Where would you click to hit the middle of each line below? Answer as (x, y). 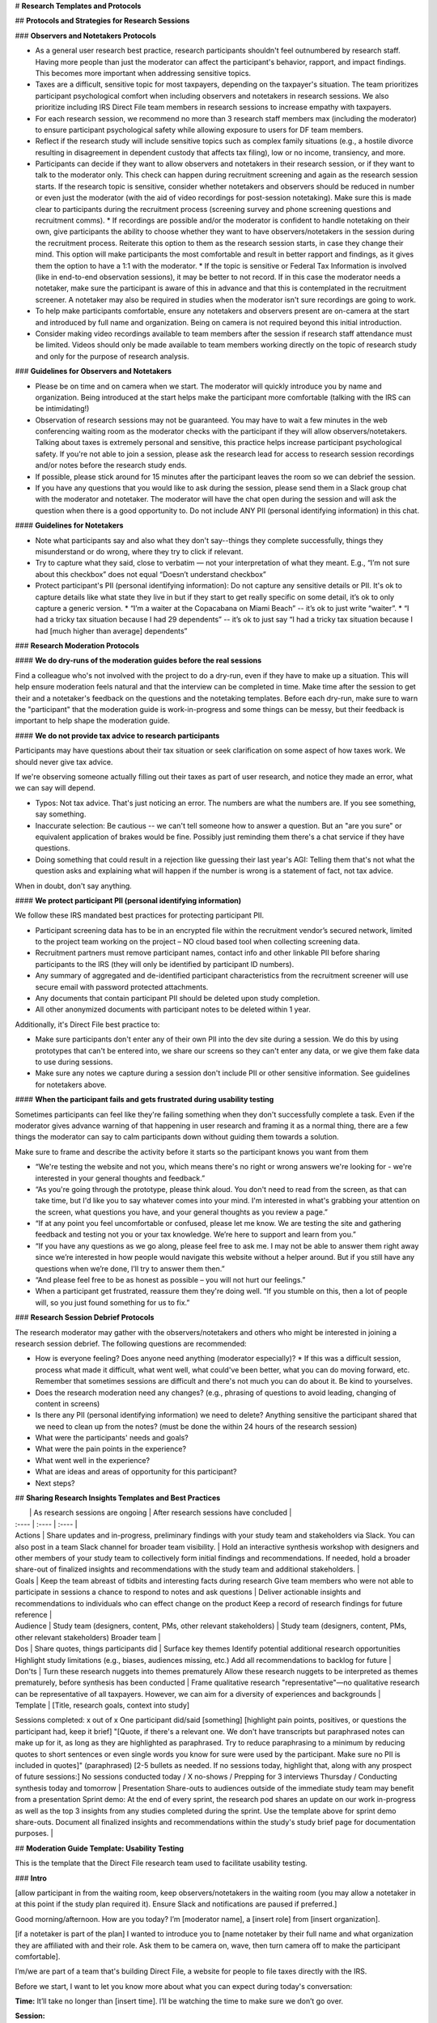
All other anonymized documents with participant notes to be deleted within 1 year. (173, 1009)
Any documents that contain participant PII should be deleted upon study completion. (178, 999)
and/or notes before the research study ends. (111, 465)
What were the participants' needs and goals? (112, 1438)
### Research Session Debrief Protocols (85, 1317)
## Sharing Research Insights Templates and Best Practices (118, 1498)
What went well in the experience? (93, 1460)
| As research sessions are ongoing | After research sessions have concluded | (161, 1512)
